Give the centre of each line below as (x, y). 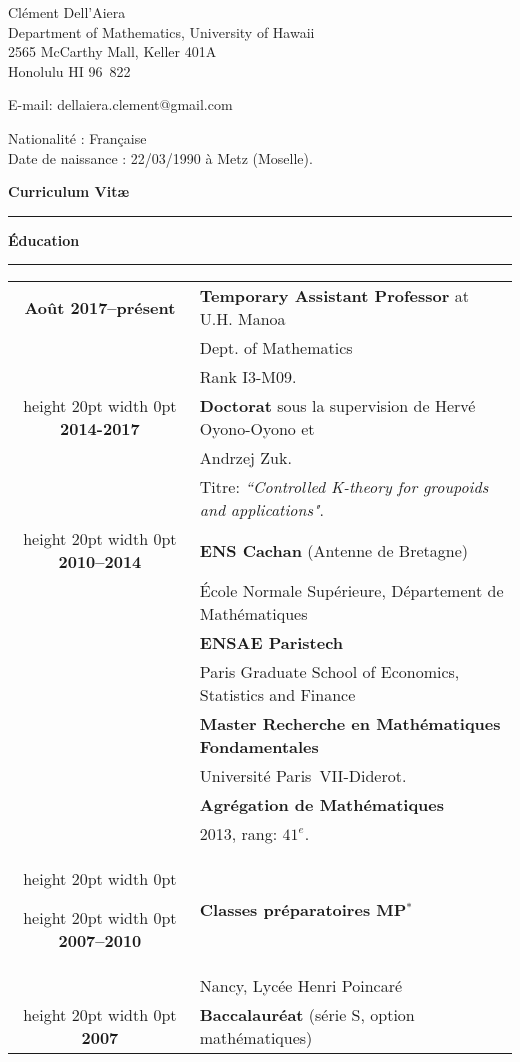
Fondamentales (259, 747)
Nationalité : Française (77, 137)
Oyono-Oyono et (257, 429)
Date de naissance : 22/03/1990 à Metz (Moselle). (160, 157)
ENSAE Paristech (271, 643)
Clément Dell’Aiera (67, 12)
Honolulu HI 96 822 (69, 70)
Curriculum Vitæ (69, 191)
